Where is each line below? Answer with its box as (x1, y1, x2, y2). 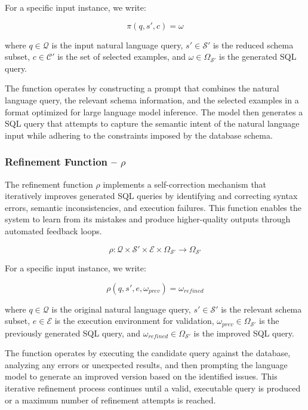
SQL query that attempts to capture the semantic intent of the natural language (5, 117, 300, 130)
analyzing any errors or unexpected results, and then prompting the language (5, 358, 288, 371)
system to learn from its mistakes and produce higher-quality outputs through (5, 213, 291, 225)
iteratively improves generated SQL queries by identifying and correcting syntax (5, 189, 298, 202)
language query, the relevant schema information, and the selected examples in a (5, 93, 299, 106)
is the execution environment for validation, (54, 314, 214, 327)
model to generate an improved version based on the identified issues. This (5, 370, 278, 383)
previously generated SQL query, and (5, 326, 141, 339)
